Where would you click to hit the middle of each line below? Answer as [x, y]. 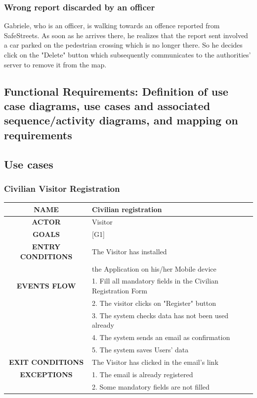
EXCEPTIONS [46, 374]
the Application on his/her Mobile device [154, 268]
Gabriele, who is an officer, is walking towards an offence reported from [112, 26]
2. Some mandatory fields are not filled [151, 386]
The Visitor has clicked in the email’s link [155, 362]
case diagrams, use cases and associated [107, 105]
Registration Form [120, 291]
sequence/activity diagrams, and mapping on [121, 120]
